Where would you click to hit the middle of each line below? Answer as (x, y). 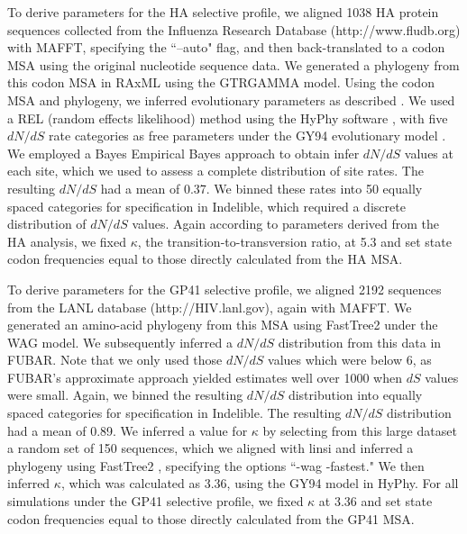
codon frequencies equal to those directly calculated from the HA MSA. (205, 259)
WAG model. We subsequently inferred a (120, 342)
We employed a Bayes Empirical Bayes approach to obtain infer (183, 153)
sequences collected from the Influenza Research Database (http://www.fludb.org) (234, 29)
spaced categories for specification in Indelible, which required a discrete (206, 206)
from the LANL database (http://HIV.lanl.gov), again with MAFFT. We (210, 307)
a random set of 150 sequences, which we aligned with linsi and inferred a (211, 448)
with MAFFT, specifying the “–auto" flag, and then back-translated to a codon (226, 47)
